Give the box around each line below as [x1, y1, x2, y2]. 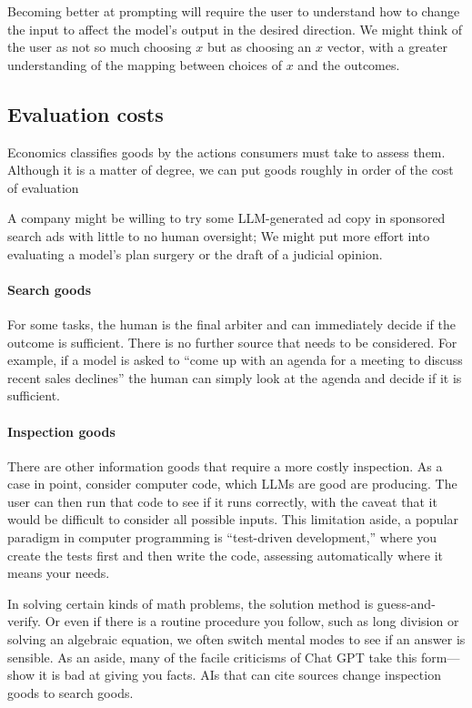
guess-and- [377, 593, 436, 612]
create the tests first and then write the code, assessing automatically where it [7, 545, 443, 564]
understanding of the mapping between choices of [7, 55, 282, 74]
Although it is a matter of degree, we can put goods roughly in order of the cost [7, 160, 454, 179]
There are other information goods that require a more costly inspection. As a [7, 456, 443, 475]
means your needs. [7, 563, 110, 582]
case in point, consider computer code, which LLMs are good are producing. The [7, 474, 457, 493]
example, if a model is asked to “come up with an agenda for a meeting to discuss [7, 350, 463, 369]
